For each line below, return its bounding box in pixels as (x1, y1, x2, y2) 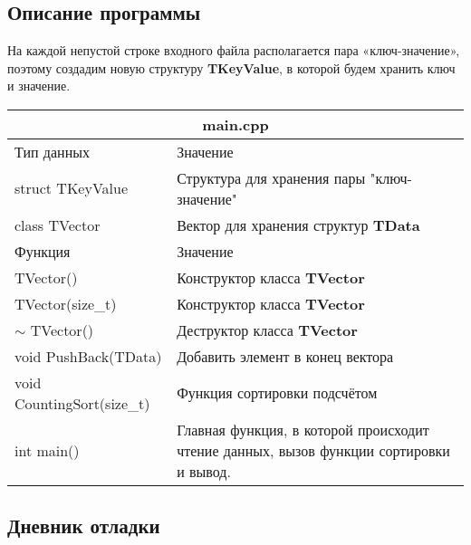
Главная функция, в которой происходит (177, 418, 429, 440)
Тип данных (14, 140, 90, 162)
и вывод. (177, 460, 231, 482)
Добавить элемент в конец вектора (177, 345, 394, 367)
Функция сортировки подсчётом (177, 382, 378, 404)
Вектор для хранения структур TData (177, 214, 420, 235)
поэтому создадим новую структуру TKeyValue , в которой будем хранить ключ (7, 58, 456, 77)
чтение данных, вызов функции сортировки (177, 439, 450, 461)
